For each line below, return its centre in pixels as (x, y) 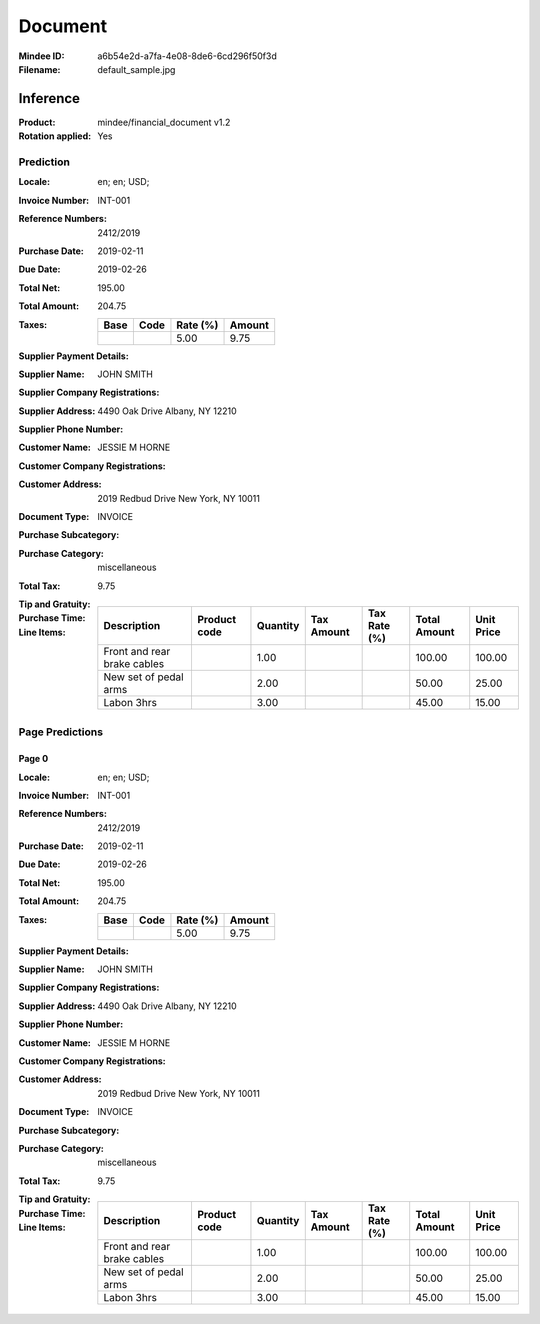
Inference (49, 98)
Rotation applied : (55, 136)
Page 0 (33, 759)
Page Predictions (61, 732)
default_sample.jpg (136, 69)
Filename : (39, 69)
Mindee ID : (41, 56)
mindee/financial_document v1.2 (164, 122)
